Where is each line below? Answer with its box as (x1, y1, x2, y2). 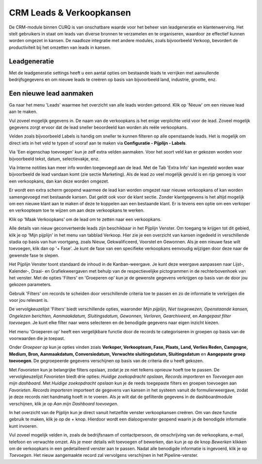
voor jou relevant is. (9, 297, 49, 303)
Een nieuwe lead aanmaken (9, 89, 94, 97)
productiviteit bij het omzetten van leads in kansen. (9, 44, 111, 50)
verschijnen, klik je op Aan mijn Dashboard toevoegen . (9, 401, 118, 406)
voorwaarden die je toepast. (9, 336, 65, 341)
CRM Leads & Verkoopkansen (9, 7, 131, 18)
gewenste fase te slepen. (9, 252, 59, 258)
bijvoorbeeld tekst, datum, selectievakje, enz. (9, 155, 99, 162)
